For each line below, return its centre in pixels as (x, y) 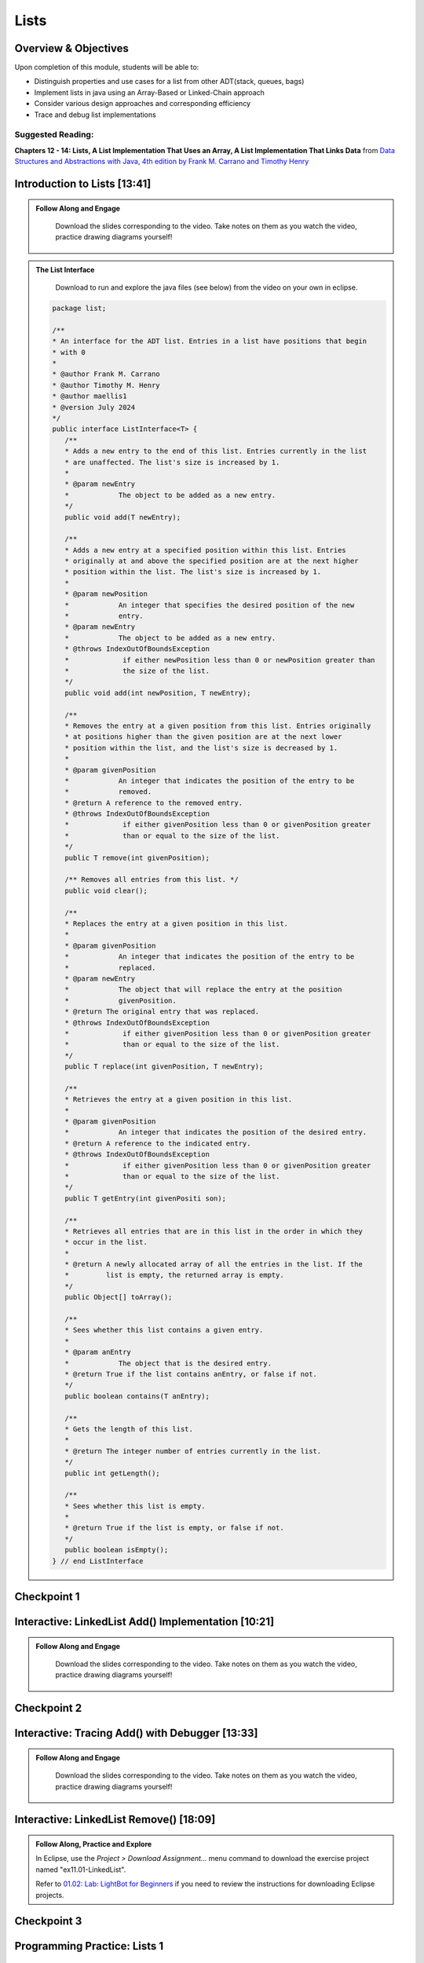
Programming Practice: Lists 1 (89, 1946)
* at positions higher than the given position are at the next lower (203, 737)
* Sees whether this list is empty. (135, 1506)
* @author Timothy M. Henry (106, 385)
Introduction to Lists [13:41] (83, 183)
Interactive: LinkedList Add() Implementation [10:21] (144, 1622)
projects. (50, 1895)
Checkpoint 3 (48, 1921)
